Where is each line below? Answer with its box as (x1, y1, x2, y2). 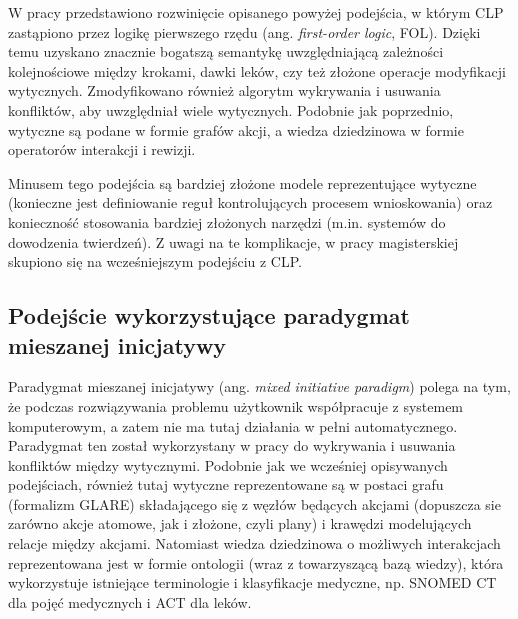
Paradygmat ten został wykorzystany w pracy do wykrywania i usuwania (8, 435, 456, 456)
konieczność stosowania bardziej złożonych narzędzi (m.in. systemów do (8, 211, 446, 232)
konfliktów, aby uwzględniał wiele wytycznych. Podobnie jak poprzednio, (8, 99, 454, 120)
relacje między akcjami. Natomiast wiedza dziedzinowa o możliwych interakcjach (8, 533, 501, 554)
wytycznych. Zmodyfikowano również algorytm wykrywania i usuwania (8, 80, 441, 101)
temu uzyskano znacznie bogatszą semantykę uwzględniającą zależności (8, 41, 444, 62)
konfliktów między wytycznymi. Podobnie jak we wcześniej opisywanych (8, 454, 448, 475)
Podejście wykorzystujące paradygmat (8, 300, 410, 331)
